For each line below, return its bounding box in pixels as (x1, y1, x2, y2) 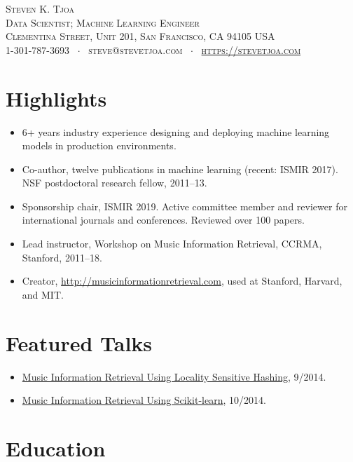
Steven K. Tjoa (6, 1, 74, 15)
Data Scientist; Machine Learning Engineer (6, 15, 200, 29)
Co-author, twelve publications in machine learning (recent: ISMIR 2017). (22, 161, 338, 176)
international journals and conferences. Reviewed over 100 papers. (22, 212, 305, 227)
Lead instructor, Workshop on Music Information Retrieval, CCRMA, (22, 236, 322, 251)
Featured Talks (6, 328, 153, 357)
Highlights (6, 83, 107, 112)
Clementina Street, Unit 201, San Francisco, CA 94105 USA (6, 29, 275, 43)
